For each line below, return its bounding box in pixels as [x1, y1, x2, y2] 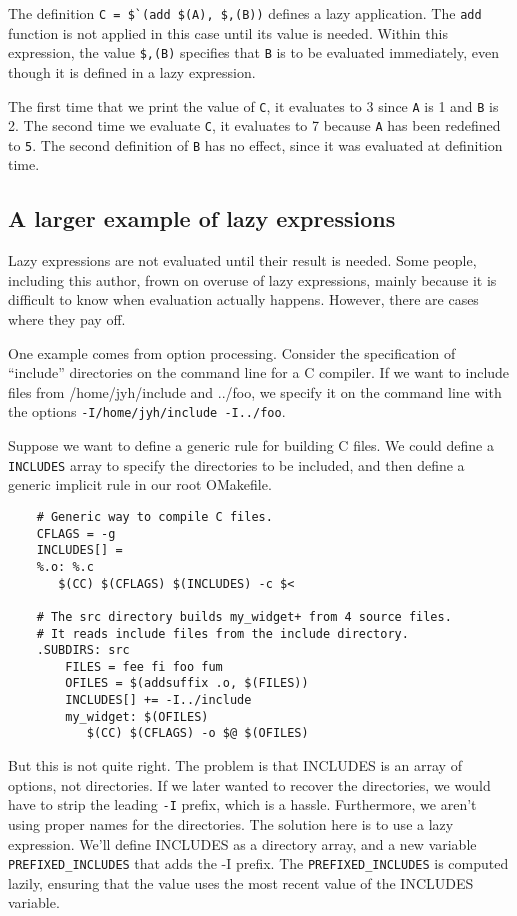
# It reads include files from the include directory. [36, 626, 409, 641]
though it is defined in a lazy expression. [8, 61, 256, 82]
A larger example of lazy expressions [8, 203, 396, 234]
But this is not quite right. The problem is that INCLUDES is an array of [8, 755, 462, 776]
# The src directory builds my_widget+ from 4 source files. [36, 609, 452, 624]
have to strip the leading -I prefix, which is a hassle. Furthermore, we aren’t [8, 794, 477, 815]
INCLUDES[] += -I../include [65, 693, 252, 708]
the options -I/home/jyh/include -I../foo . [8, 401, 286, 422]
